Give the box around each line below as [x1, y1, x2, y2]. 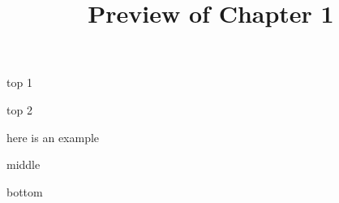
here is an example [6, 128, 100, 145]
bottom [6, 183, 43, 200]
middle [6, 156, 41, 173]
